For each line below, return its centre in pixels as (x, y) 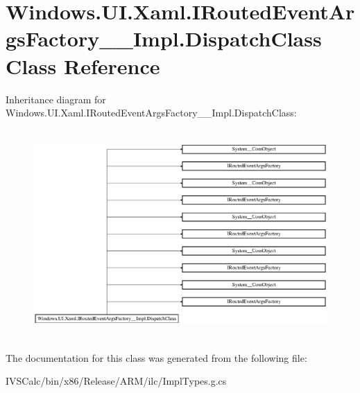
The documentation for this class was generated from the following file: (156, 357)
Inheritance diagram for (56, 99)
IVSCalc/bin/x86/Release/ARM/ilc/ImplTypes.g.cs (116, 381)
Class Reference (83, 65)
